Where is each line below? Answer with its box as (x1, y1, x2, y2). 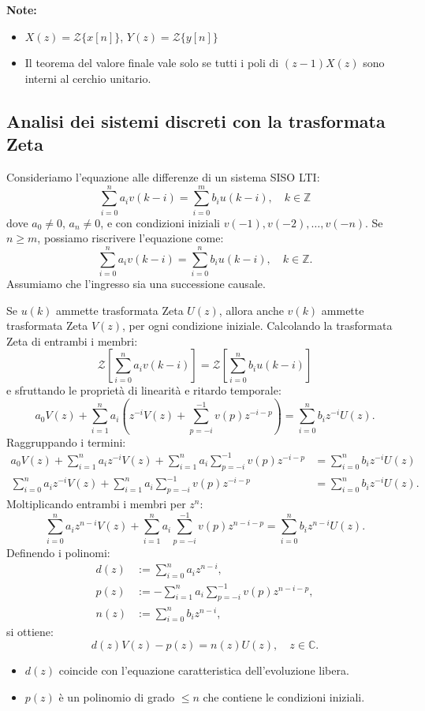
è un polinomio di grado (58, 688, 175, 705)
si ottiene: (6, 623, 54, 640)
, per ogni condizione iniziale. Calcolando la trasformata (122, 317, 393, 334)
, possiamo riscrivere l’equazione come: (37, 230, 224, 246)
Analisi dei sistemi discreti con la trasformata (6, 108, 386, 133)
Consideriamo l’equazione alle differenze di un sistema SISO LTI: (6, 168, 320, 185)
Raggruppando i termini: (6, 433, 126, 450)
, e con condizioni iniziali (100, 214, 221, 230)
